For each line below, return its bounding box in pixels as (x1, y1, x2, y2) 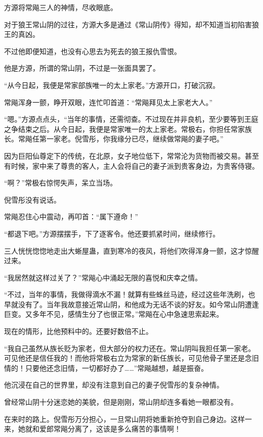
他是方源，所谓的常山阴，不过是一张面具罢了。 (4, 63, 160, 73)
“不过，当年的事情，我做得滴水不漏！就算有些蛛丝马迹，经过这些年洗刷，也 (4, 289, 255, 300)
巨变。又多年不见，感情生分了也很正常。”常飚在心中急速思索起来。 (4, 309, 224, 319)
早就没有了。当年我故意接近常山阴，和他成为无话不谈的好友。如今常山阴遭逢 (4, 299, 259, 309)
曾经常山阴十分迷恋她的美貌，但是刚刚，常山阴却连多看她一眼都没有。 (4, 397, 238, 407)
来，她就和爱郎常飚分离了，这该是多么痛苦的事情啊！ (4, 423, 181, 434)
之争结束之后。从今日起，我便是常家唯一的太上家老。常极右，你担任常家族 (4, 123, 252, 134)
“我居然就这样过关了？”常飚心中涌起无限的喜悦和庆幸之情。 (4, 272, 202, 282)
